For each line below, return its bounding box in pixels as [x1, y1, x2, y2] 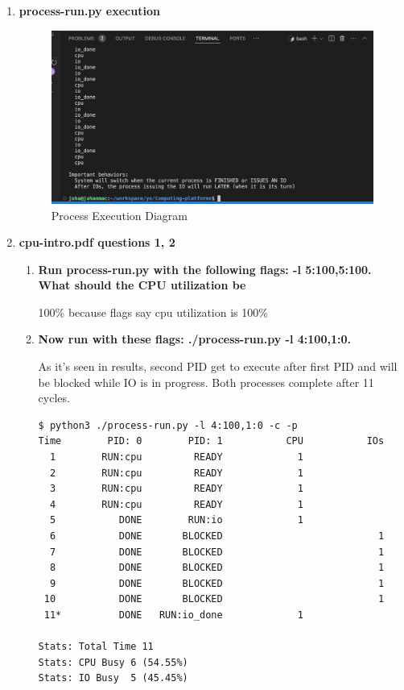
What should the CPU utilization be [38, 276, 246, 293]
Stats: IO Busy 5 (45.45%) [38, 672, 188, 684]
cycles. [38, 389, 70, 406]
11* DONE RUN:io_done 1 [43, 609, 303, 621]
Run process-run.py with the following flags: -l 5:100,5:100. [38, 260, 372, 277]
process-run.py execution [19, 2, 160, 19]
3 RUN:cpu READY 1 [49, 483, 303, 495]
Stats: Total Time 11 [38, 641, 154, 653]
